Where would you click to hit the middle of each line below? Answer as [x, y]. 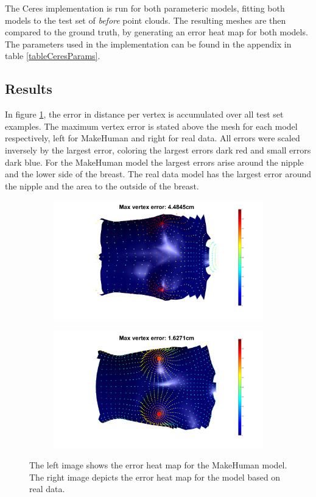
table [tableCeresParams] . [53, 56]
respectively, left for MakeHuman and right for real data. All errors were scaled [153, 138]
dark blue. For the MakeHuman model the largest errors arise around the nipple [154, 162]
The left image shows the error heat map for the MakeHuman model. [158, 465]
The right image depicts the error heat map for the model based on [155, 477]
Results [29, 89]
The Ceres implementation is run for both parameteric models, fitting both [145, 8]
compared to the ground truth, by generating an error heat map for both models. [156, 32]
